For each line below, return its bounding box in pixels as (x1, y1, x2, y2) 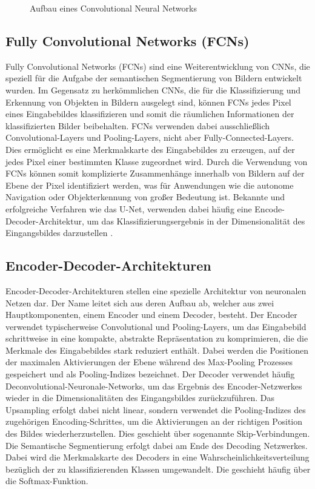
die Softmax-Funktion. (5, 474, 88, 487)
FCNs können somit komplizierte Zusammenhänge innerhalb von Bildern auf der (5, 167, 305, 180)
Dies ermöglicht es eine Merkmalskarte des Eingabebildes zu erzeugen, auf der (5, 143, 295, 155)
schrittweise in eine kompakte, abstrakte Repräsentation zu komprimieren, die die (5, 332, 308, 345)
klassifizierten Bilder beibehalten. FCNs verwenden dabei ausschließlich (5, 119, 270, 132)
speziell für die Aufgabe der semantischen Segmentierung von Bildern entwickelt (5, 72, 302, 84)
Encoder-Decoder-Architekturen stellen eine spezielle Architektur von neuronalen (5, 284, 307, 297)
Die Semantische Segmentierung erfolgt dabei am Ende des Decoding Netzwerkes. (5, 439, 308, 451)
